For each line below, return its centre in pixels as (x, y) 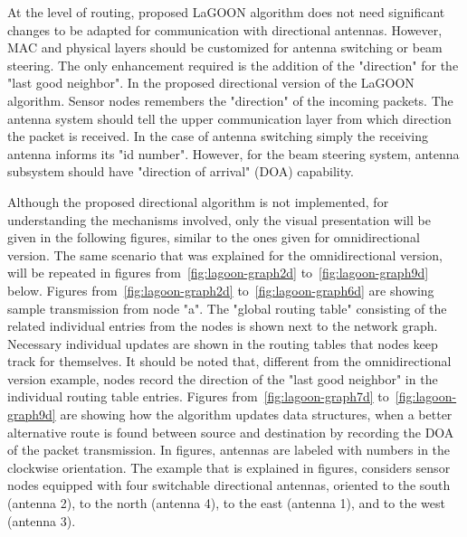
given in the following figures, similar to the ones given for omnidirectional (214, 237)
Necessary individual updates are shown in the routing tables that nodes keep (223, 343)
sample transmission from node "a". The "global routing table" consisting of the (227, 308)
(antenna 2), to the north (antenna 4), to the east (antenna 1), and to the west (226, 503)
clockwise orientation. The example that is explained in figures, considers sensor (229, 467)
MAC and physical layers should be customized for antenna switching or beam (225, 47)
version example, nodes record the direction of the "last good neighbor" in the (223, 378)
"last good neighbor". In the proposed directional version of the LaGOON (211, 83)
